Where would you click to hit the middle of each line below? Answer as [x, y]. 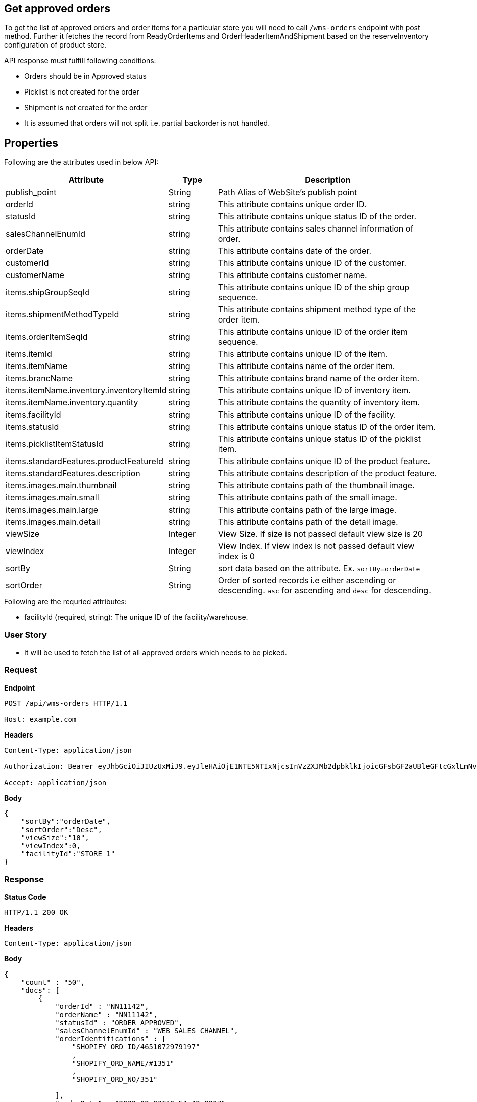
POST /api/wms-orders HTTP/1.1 [66, 703]
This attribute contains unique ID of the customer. [312, 263]
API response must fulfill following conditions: [80, 61]
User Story [26, 635]
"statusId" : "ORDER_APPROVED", [119, 1022]
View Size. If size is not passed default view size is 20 [320, 534]
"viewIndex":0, [51, 845]
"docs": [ [40, 990]
